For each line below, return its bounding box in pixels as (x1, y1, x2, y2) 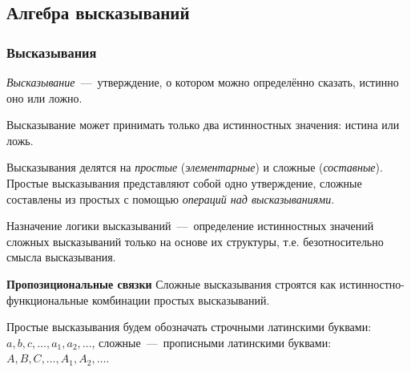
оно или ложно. (6, 89, 83, 106)
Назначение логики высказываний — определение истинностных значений (6, 217, 374, 234)
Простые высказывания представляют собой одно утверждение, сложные (6, 174, 362, 191)
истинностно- (339, 275, 405, 292)
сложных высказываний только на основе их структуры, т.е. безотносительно (6, 232, 384, 249)
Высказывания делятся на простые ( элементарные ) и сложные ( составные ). (6, 159, 383, 176)
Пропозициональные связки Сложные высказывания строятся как (6, 275, 336, 292)
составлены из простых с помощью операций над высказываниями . (6, 190, 335, 207)
